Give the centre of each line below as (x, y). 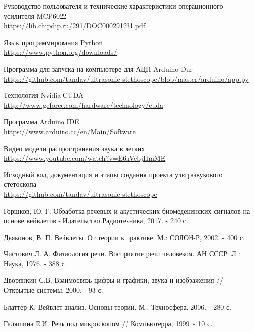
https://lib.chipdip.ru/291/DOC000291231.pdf (75, 26)
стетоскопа (20, 184)
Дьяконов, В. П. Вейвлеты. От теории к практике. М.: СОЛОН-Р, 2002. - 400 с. (124, 237)
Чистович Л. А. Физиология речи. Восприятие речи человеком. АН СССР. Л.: (122, 254)
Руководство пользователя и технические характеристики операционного (114, 6)
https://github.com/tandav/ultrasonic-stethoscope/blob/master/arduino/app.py (126, 78)
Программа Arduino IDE (42, 122)
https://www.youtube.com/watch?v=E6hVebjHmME (85, 158)
